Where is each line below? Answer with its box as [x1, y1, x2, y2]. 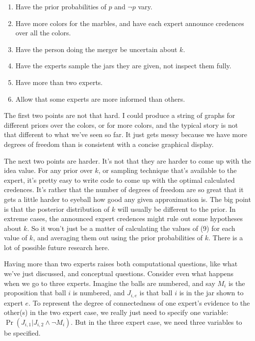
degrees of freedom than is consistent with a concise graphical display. [4, 139, 214, 149]
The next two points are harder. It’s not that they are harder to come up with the [4, 155, 251, 166]
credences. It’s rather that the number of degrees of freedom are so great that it [4, 184, 244, 195]
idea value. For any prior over [4, 165, 93, 175]
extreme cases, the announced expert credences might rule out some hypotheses [4, 213, 243, 224]
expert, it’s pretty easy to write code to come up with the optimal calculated [4, 174, 235, 185]
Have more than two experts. [15, 77, 103, 87]
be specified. [4, 327, 41, 338]
